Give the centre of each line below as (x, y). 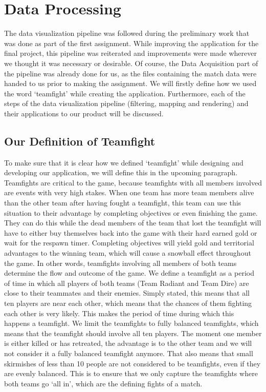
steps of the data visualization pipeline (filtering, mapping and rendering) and (126, 103)
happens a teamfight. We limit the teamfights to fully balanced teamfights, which (131, 323)
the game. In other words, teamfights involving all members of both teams (120, 263)
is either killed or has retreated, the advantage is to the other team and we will (128, 343)
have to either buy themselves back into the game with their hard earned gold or (131, 232)
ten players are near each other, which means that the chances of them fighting (128, 303)
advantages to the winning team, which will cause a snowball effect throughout (128, 253)
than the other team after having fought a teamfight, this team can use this (123, 203)
